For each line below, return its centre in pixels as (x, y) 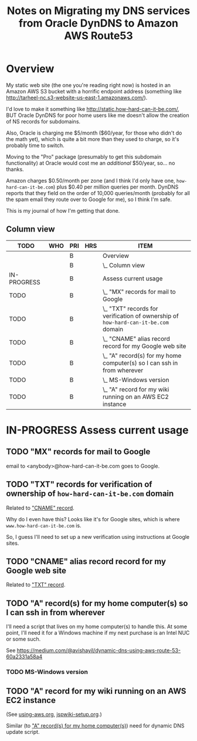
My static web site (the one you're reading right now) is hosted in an (89, 85)
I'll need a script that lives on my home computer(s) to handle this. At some (97, 626)
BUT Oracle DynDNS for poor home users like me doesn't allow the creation (98, 115)
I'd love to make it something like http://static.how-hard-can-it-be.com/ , (93, 109)
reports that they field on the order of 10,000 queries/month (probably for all (98, 193)
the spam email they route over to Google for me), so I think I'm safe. (89, 199)
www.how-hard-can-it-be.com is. (44, 525)
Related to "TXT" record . (36, 585)
